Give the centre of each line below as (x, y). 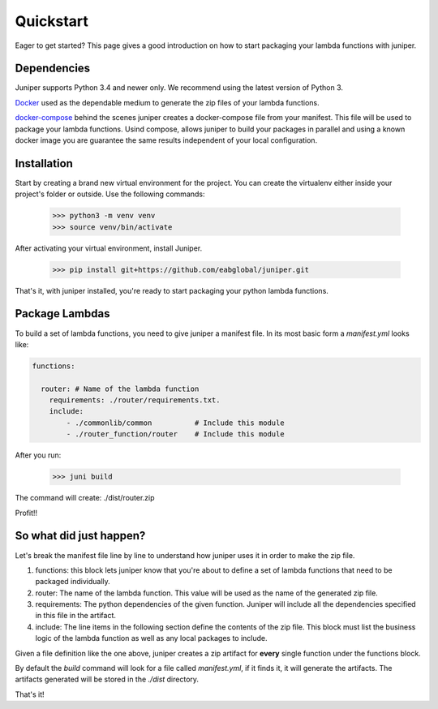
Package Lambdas (62, 314)
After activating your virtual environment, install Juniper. (109, 248)
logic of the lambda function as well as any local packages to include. (151, 638)
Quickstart (52, 21)
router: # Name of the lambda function (120, 389)
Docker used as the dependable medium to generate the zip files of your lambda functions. (167, 102)
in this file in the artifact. (76, 616)
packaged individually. (73, 582)
